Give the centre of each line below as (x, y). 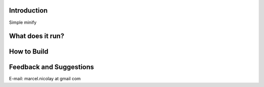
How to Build (29, 52)
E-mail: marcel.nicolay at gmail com (45, 79)
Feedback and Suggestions (52, 67)
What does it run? (37, 36)
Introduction (28, 10)
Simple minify (23, 22)
